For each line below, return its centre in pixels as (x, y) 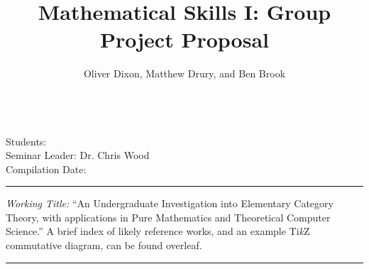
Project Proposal (184, 39)
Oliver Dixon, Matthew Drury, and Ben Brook (184, 73)
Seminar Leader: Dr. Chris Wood (78, 155)
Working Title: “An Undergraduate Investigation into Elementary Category (170, 203)
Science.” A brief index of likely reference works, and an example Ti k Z (158, 231)
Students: (26, 141)
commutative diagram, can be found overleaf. (104, 245)
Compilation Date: (46, 169)
